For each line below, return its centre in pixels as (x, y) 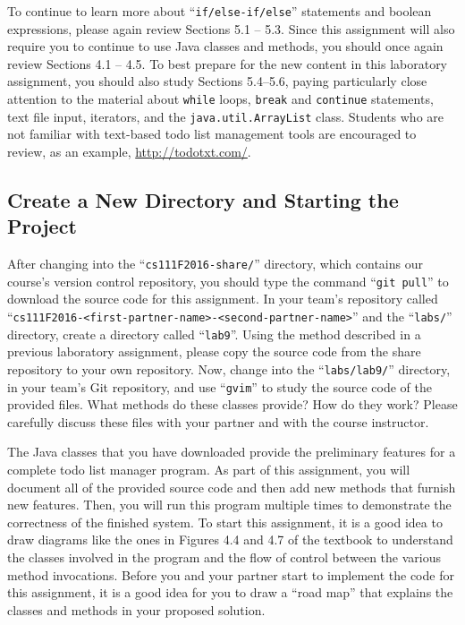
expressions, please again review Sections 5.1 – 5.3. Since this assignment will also (231, 28)
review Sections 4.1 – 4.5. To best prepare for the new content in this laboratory (228, 63)
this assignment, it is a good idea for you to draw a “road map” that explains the (230, 592)
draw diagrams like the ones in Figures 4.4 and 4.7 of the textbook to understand (230, 539)
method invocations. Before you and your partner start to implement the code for (231, 574)
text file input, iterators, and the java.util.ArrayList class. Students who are (226, 116)
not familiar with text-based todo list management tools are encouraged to (212, 134)
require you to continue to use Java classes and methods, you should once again (225, 46)
